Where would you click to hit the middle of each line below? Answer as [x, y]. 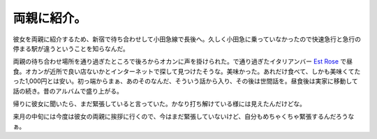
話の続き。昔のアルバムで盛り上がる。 [68, 91]
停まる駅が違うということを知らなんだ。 [71, 48]
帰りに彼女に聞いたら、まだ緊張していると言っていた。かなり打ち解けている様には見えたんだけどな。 [160, 103]
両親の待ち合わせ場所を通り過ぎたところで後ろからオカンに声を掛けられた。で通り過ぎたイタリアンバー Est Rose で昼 [183, 61]
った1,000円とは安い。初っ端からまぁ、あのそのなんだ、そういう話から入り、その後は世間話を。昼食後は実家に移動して [186, 81]
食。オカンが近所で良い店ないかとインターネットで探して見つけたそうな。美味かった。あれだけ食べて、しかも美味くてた [187, 71]
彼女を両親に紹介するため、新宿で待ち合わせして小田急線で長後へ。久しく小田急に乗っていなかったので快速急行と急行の [187, 39]
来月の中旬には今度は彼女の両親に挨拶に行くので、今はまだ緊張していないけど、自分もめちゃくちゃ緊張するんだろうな [184, 117]
